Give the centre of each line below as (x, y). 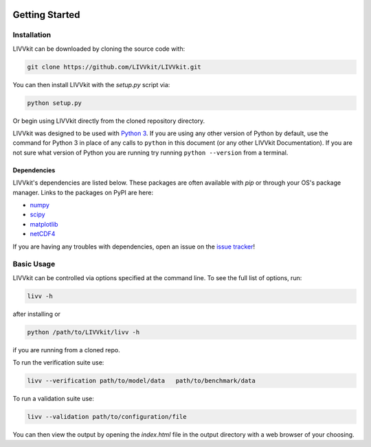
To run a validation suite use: (53, 399)
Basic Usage (34, 264)
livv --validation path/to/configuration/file (107, 417)
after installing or (37, 314)
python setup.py (55, 103)
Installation (32, 35)
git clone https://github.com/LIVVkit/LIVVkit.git (114, 67)
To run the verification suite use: (58, 363)
